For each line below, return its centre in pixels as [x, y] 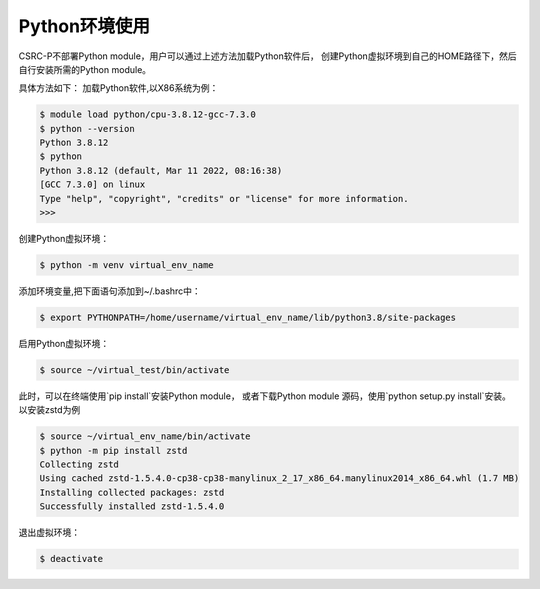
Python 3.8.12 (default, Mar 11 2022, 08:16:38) [161, 170]
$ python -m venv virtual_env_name [126, 265]
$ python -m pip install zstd [113, 450]
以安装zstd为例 [49, 410]
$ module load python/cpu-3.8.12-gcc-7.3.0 [148, 114]
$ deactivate [71, 559]
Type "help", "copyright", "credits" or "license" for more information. [224, 198]
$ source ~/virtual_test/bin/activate [134, 369]
